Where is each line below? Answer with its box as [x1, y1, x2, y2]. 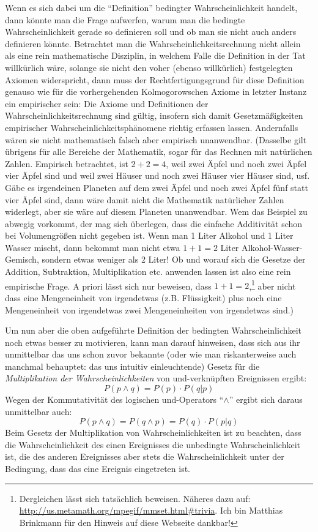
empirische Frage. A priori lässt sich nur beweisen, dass [5, 279, 212, 292]
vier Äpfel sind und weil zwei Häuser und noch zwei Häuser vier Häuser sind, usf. [5, 169, 310, 182]
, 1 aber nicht [249, 277, 296, 292]
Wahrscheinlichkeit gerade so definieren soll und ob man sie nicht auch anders [5, 25, 297, 38]
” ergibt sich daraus [229, 393, 303, 406]
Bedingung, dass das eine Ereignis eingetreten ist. [5, 462, 191, 475]
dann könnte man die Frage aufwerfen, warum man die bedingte [5, 13, 245, 26]
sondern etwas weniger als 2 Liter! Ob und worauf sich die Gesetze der [42, 253, 306, 266]
